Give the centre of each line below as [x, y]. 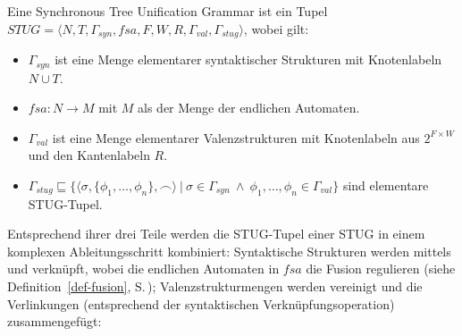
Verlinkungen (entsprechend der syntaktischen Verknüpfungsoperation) [201, 303]
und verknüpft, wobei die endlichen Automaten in [143, 269]
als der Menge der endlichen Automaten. [249, 108]
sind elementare [386, 185]
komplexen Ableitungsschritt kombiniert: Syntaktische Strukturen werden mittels [229, 251]
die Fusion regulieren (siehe [381, 269]
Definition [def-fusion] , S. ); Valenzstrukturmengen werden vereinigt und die [215, 286]
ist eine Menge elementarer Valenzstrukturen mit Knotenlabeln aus [236, 137]
